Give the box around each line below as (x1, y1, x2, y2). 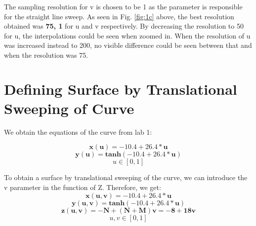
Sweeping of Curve (4, 98, 134, 118)
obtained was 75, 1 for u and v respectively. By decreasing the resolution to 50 (4, 21, 244, 31)
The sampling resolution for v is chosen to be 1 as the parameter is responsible (4, 1, 243, 11)
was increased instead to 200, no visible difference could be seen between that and (4, 40, 252, 50)
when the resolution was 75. (4, 49, 88, 60)
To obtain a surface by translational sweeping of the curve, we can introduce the (4, 172, 248, 183)
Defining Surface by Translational (4, 78, 237, 99)
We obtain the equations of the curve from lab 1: (4, 126, 152, 137)
